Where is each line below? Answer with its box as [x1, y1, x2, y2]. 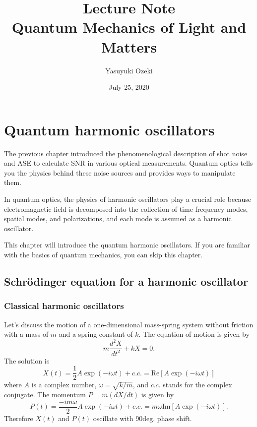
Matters [101, 36, 157, 57]
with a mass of [4, 329, 49, 339]
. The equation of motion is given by [138, 329, 250, 339]
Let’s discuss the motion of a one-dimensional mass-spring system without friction [4, 319, 254, 329]
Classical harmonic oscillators [4, 300, 124, 312]
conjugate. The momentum [4, 389, 86, 400]
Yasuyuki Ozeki [105, 65, 153, 75]
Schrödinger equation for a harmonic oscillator [4, 273, 248, 289]
